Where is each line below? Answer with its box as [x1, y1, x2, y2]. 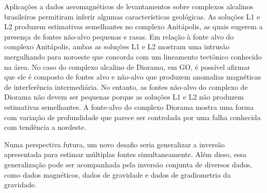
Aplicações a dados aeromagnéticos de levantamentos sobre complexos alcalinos [4, 1, 254, 11]
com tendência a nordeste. [4, 122, 86, 132]
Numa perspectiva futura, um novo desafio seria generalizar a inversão [4, 139, 225, 149]
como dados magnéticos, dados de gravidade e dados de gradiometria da [4, 169, 231, 180]
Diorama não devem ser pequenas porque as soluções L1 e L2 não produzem [4, 91, 244, 102]
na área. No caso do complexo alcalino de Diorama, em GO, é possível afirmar [4, 61, 250, 72]
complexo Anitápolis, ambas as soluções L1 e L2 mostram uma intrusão [4, 41, 230, 52]
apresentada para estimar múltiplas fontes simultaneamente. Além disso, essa [4, 149, 246, 160]
